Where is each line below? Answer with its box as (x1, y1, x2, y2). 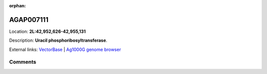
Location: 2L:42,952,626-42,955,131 (9, 28, 86, 34)
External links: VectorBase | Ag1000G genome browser (9, 47, 121, 52)
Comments (9, 59, 37, 66)
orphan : (9, 3, 26, 8)
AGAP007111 (9, 15, 49, 24)
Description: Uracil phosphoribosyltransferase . (9, 37, 107, 44)
